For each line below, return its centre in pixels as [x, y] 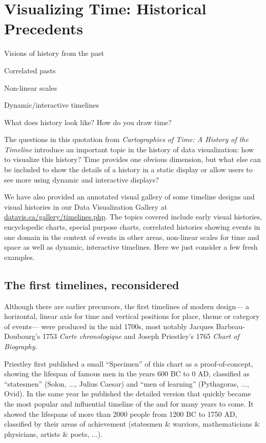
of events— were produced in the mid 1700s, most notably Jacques [109, 326]
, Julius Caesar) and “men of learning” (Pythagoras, [157, 383]
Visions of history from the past [54, 53]
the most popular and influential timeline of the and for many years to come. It [129, 403]
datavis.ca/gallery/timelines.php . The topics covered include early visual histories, [133, 217]
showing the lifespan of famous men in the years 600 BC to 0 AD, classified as [127, 374]
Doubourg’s [22, 336]
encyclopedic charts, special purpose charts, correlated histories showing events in [132, 227]
